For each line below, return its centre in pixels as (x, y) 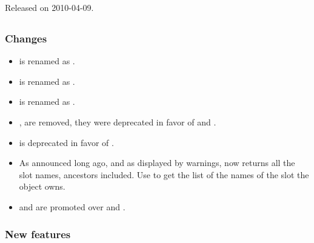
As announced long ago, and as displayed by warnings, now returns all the (157, 163)
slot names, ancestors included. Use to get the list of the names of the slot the (164, 174)
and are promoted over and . (72, 207)
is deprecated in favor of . (66, 142)
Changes (26, 38)
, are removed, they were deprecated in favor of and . (118, 122)
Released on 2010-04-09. (49, 7)
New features (38, 234)
